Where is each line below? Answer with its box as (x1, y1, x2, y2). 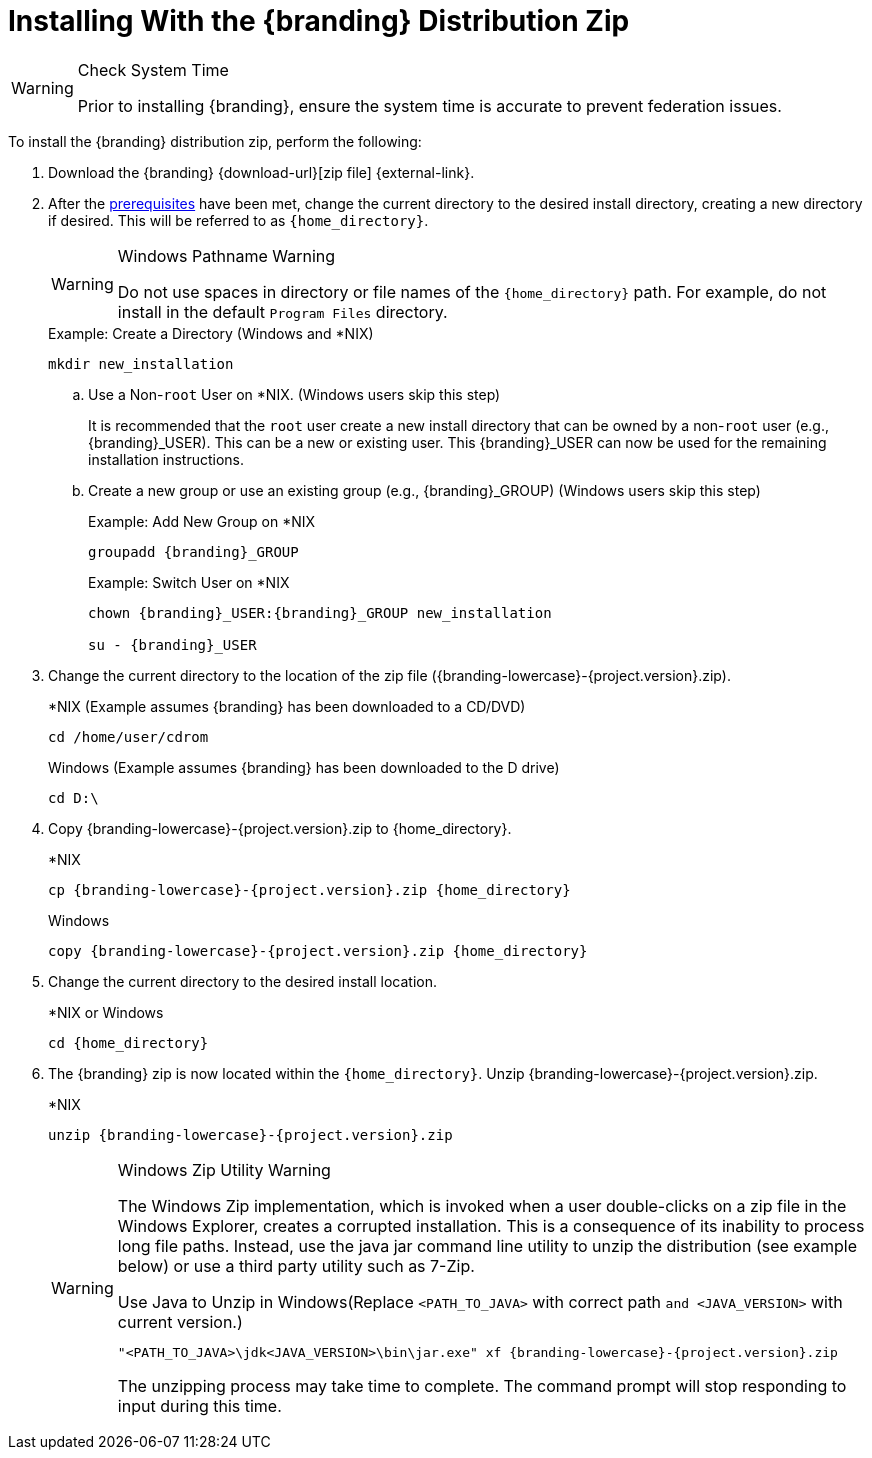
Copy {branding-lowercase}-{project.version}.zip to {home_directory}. (48, 819, 512, 837)
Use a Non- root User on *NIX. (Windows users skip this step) (88, 385, 501, 403)
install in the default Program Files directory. (117, 301, 448, 322)
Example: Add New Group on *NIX (88, 512, 316, 530)
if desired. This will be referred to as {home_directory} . (48, 211, 429, 229)
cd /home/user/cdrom (48, 728, 209, 745)
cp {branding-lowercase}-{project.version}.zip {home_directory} (48, 881, 571, 898)
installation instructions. (88, 450, 245, 468)
